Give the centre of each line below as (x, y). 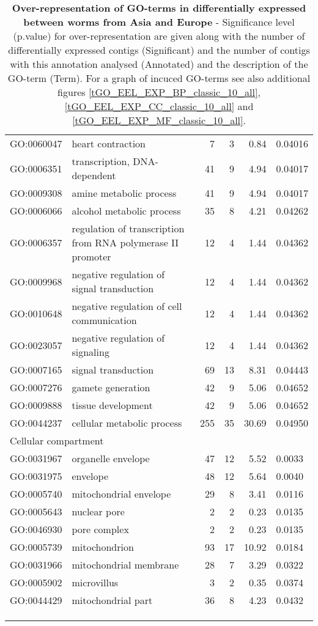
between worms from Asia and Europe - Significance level (159, 22)
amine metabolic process (124, 193)
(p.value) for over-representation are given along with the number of (159, 36)
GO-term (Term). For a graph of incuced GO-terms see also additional (159, 78)
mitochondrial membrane (125, 565)
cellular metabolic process (127, 423)
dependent (94, 175)
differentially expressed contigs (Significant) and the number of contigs (159, 50)
